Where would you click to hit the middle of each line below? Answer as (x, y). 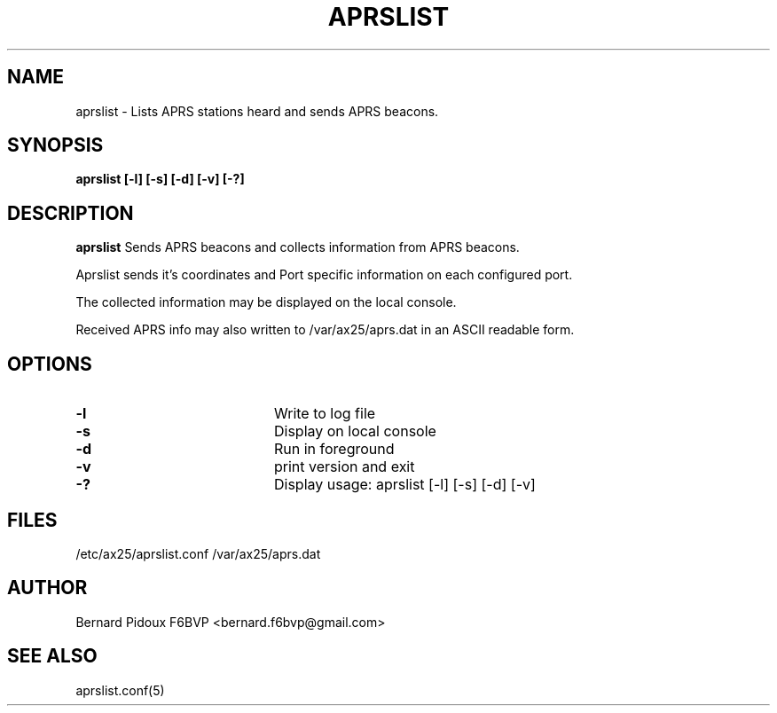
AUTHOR (47, 588)
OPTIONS (50, 364)
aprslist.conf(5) (120, 690)
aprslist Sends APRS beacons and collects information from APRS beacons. (298, 247)
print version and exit (344, 467)
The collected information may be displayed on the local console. (266, 302)
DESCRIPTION (71, 213)
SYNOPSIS (55, 145)
